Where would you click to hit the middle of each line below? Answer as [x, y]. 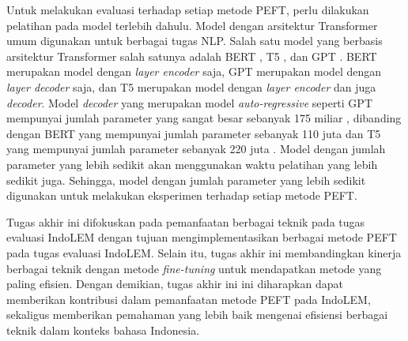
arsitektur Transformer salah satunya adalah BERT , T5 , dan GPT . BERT [192, 56]
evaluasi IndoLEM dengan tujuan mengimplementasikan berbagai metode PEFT [202, 237]
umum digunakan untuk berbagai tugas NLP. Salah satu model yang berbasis [195, 41]
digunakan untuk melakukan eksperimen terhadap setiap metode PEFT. [182, 195]
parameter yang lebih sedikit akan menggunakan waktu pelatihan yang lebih [192, 164]
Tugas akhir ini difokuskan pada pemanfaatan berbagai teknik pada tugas [186, 221]
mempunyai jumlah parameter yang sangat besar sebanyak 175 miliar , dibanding [204, 118]
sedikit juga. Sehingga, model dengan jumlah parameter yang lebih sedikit [186, 180]
